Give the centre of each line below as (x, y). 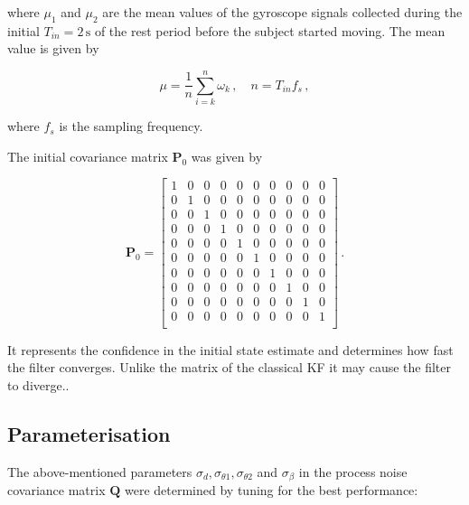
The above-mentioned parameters (100, 471)
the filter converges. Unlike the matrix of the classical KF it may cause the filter (229, 367)
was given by (227, 156)
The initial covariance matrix (88, 156)
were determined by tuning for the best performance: (272, 490)
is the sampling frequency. (131, 126)
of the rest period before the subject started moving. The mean (270, 30)
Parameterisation (89, 433)
